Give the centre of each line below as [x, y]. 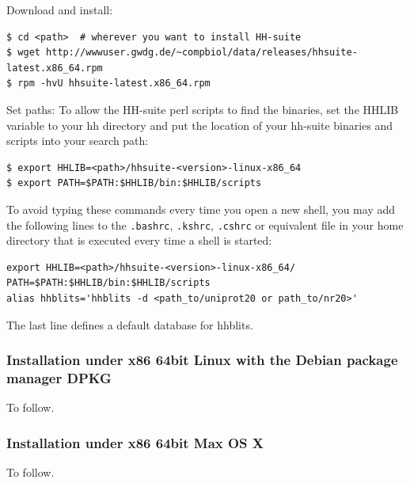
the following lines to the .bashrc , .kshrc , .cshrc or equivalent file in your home [205, 224]
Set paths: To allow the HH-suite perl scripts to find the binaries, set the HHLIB [203, 109]
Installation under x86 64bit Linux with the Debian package [202, 360]
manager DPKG [59, 378]
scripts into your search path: [78, 141]
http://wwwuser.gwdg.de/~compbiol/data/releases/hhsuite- [202, 53]
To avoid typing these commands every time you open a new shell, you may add [201, 209]
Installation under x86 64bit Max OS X [135, 442]
